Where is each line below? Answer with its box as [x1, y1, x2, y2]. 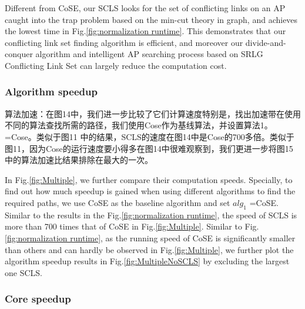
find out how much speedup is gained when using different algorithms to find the [5, 185, 296, 197]
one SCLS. [5, 266, 42, 278]
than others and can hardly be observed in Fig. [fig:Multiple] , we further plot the [5, 243, 294, 255]
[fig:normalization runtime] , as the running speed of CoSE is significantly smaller [5, 231, 296, 244]
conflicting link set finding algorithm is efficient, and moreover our [5, 36, 243, 48]
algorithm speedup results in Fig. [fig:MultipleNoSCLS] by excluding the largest [5, 255, 290, 267]
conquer [5, 48, 33, 60]
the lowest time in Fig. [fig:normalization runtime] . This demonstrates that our [5, 25, 286, 37]
